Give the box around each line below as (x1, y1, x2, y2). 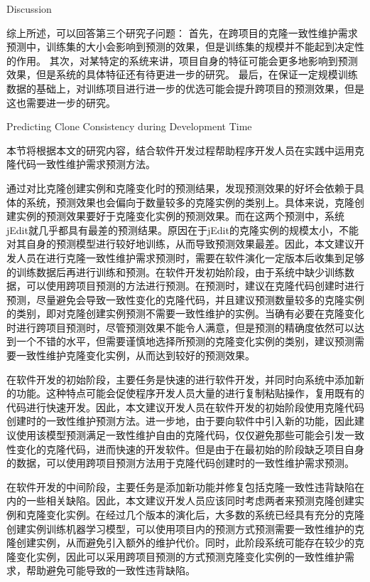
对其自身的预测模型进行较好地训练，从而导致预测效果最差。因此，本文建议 (6, 236, 354, 251)
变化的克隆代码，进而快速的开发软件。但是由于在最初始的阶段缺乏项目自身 (16, 441, 364, 456)
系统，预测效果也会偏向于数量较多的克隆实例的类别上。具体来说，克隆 (26, 194, 354, 209)
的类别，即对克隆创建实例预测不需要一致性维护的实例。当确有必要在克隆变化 (6, 306, 364, 321)
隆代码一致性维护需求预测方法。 (6, 157, 156, 171)
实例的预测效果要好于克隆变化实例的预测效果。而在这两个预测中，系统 (16, 208, 344, 223)
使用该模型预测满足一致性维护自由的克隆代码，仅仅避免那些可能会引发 (16, 428, 344, 443)
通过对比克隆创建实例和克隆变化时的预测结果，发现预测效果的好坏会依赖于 (6, 180, 354, 195)
